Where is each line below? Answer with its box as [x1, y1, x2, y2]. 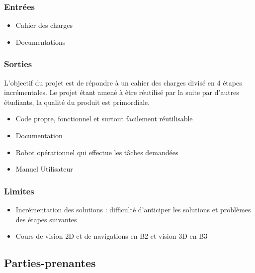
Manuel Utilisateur [15, 164, 73, 174]
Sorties [4, 58, 32, 70]
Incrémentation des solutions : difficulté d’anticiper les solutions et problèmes [15, 204, 251, 214]
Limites [4, 184, 34, 197]
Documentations [15, 36, 66, 47]
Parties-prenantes [4, 255, 96, 271]
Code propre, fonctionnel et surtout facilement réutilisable [15, 113, 193, 124]
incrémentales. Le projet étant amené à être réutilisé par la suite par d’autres [4, 87, 239, 97]
